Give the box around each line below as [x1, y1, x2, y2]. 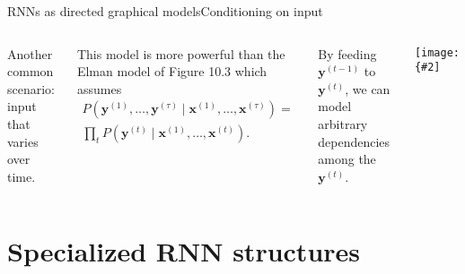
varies [7, 132, 39, 150]
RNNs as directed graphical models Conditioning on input [7, 2, 323, 20]
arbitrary [318, 114, 368, 133]
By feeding [318, 44, 377, 63]
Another [7, 44, 53, 63]
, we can [345, 79, 390, 98]
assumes [76, 79, 122, 98]
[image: [414, 46, 460, 59]
